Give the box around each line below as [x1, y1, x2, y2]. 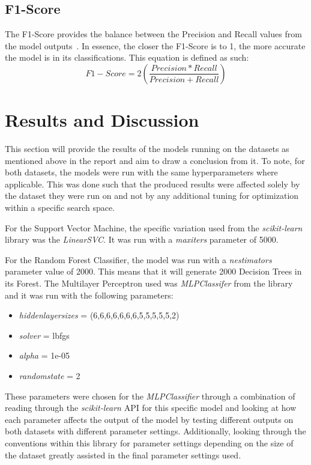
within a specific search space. [5, 201, 115, 214]
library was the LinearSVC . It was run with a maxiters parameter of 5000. [5, 233, 279, 246]
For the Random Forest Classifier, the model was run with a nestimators [5, 253, 272, 266]
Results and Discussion [5, 108, 199, 132]
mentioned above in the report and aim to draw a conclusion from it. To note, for [5, 154, 305, 166]
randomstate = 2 [19, 369, 80, 382]
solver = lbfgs [19, 329, 70, 341]
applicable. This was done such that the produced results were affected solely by [5, 177, 300, 190]
